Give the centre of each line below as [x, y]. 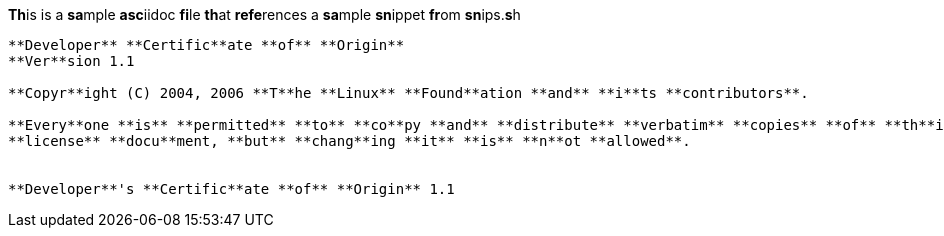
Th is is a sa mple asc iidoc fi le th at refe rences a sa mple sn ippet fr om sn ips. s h [264, 14]
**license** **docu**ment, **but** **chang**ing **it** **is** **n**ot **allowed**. [349, 141]
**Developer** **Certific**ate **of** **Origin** [206, 45]
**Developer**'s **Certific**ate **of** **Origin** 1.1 [231, 189]
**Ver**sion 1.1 [71, 61]
